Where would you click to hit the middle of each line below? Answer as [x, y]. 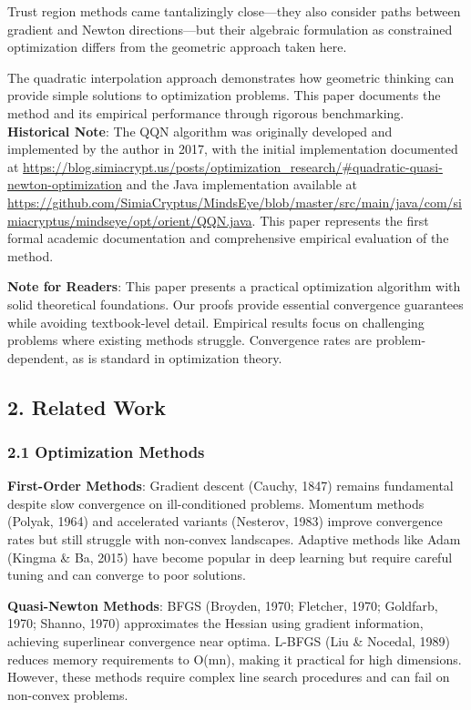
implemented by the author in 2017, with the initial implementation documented [233, 149]
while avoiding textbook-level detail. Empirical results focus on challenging [216, 322]
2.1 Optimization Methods [106, 451]
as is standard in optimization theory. [177, 357]
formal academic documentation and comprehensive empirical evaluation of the [228, 238]
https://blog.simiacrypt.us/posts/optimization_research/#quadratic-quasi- [233, 166]
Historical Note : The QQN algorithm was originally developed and [200, 131]
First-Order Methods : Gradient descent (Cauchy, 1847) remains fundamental [230, 486]
